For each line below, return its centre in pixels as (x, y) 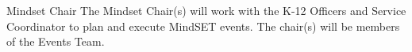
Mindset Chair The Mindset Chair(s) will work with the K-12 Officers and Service (206, 10)
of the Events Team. (56, 41)
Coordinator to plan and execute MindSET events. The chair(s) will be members (203, 26)
